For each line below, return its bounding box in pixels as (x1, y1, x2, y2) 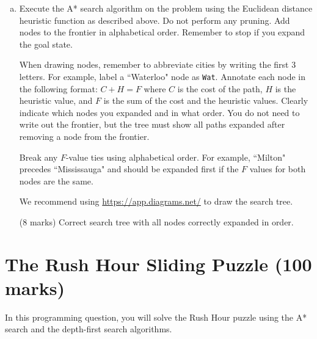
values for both (249, 162, 306, 175)
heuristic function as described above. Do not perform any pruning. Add (19, 13, 290, 26)
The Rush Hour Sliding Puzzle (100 (5, 251, 312, 276)
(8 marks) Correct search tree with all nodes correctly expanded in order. (19, 215, 294, 228)
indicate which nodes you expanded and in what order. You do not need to (19, 106, 300, 118)
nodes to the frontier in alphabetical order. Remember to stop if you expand (19, 26, 305, 38)
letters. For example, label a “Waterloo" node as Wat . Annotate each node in (19, 70, 305, 82)
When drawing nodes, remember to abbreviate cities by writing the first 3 (19, 58, 296, 71)
